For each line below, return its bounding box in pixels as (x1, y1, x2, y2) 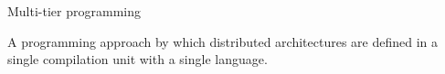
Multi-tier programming (7, 2, 141, 20)
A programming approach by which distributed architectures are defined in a (7, 32, 439, 51)
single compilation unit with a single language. (7, 50, 268, 69)
